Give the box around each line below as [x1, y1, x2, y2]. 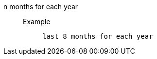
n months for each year [3, 2, 78, 11]
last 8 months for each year [42, 32, 153, 40]
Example [23, 17, 51, 26]
